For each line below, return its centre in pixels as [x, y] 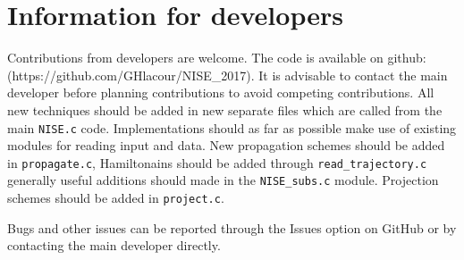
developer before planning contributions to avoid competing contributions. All [221, 92]
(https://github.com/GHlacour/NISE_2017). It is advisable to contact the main [228, 75]
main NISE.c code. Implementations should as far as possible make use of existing [232, 127]
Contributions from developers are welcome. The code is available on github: [217, 58]
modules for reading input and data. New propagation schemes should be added [226, 145]
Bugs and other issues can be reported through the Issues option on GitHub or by [232, 227]
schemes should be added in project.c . [116, 198]
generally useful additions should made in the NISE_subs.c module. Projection [223, 180]
